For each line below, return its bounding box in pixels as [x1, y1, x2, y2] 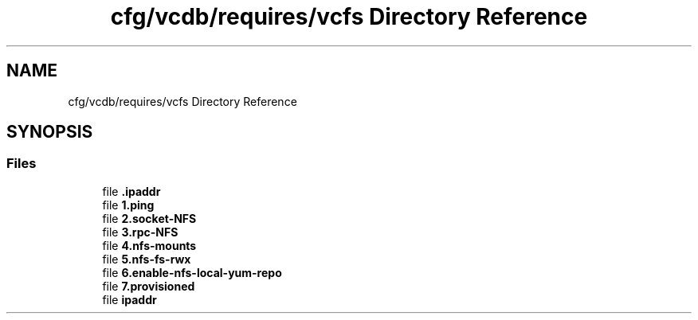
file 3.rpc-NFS [102, 224, 178, 239]
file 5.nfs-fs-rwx [102, 252, 191, 266]
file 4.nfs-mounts [102, 238, 197, 252]
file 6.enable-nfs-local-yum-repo [102, 265, 282, 279]
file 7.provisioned [102, 279, 195, 293]
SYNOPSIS [6, 122, 93, 142]
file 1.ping [102, 197, 155, 212]
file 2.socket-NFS [102, 211, 197, 225]
